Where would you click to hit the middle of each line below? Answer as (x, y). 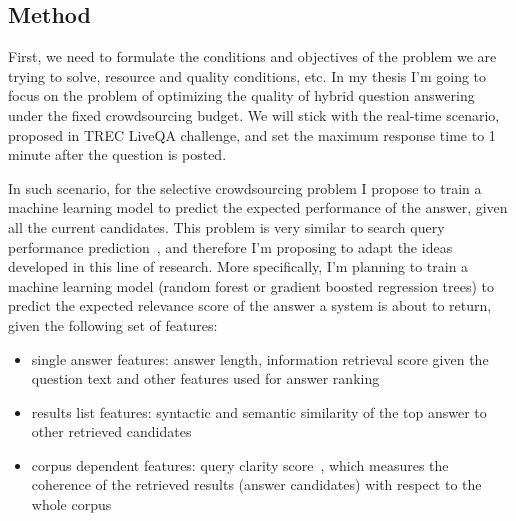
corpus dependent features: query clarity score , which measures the (240, 464)
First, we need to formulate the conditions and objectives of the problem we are (252, 56)
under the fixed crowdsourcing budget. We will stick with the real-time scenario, (254, 114)
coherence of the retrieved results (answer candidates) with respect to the (256, 484)
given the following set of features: (113, 324)
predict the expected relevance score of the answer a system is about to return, (250, 305)
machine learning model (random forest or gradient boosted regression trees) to (251, 285)
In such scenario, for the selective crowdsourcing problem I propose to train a (245, 187)
